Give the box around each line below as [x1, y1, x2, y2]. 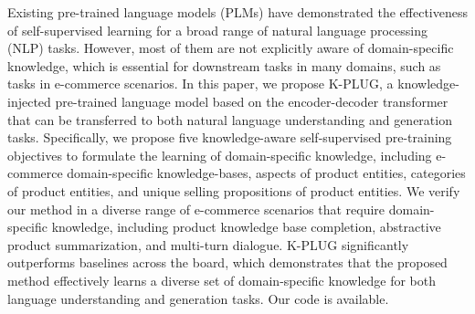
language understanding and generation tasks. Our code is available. [7, 288, 389, 308]
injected [7, 91, 51, 110]
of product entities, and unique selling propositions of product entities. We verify [7, 181, 460, 200]
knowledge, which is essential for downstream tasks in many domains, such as [7, 56, 441, 75]
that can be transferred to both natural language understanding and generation [7, 110, 452, 129]
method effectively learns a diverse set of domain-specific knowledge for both [7, 270, 436, 289]
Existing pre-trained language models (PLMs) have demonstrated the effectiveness [7, 3, 468, 21]
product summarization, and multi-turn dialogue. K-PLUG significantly [7, 235, 409, 254]
